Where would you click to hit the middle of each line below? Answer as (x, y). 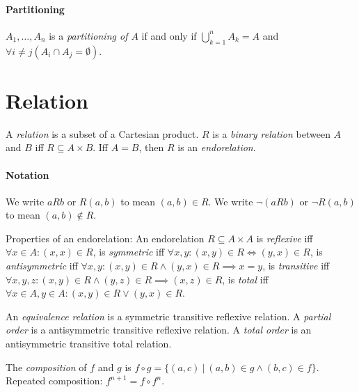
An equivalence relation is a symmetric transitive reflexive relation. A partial (168, 316)
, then (151, 147)
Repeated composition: (54, 381)
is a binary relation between (271, 133)
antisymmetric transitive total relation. (89, 344)
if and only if (169, 35)
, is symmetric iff (129, 252)
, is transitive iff (296, 266)
